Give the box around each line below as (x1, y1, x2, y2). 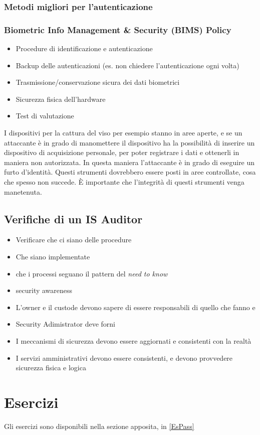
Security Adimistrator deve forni (16, 319, 115, 329)
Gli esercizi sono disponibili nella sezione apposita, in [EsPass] (4, 420, 194, 431)
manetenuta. (4, 186, 42, 197)
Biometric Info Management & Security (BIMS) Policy (4, 23, 231, 36)
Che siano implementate (16, 251, 90, 261)
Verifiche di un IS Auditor (4, 211, 143, 226)
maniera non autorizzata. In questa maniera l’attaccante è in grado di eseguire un (4, 157, 255, 167)
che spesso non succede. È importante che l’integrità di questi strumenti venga (4, 177, 244, 187)
